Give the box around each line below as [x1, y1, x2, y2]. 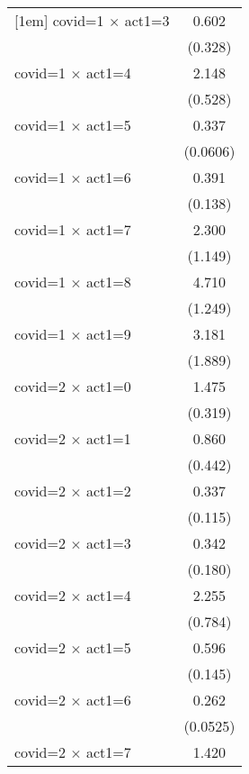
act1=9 [86, 323, 131, 344]
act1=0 [86, 376, 131, 396]
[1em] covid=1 [14, 10, 104, 31]
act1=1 [86, 428, 131, 449]
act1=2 [86, 480, 131, 501]
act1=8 [86, 271, 131, 292]
